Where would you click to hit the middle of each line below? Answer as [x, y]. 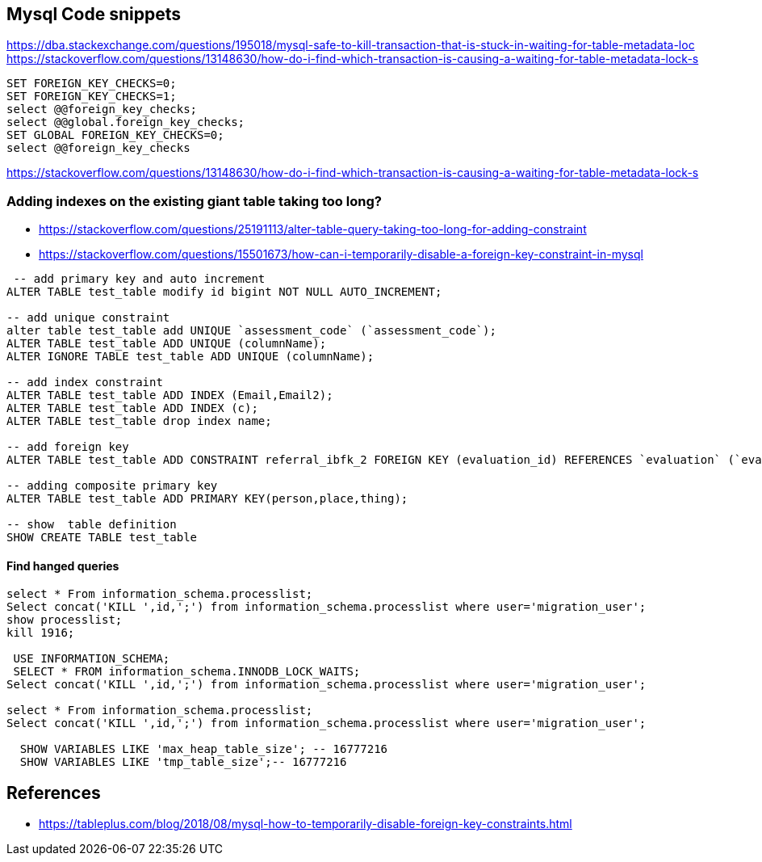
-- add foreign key [68, 447]
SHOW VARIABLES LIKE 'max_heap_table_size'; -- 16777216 [204, 749]
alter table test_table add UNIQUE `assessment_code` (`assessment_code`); [251, 331]
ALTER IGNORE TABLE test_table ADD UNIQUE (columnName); [190, 357]
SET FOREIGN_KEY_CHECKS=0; [92, 84]
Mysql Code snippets [94, 14]
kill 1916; [41, 633]
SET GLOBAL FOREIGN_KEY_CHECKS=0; [115, 135]
